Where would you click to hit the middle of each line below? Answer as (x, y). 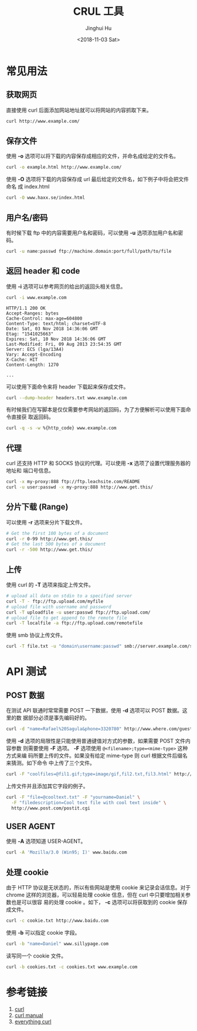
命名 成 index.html (28, 187)
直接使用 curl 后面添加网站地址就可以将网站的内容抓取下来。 (79, 110)
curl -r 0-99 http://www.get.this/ (50, 539)
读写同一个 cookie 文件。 (36, 956)
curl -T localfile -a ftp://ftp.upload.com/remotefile (74, 623)
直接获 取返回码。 (32, 417)
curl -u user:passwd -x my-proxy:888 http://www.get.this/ (80, 487)
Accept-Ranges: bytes (33, 313)
